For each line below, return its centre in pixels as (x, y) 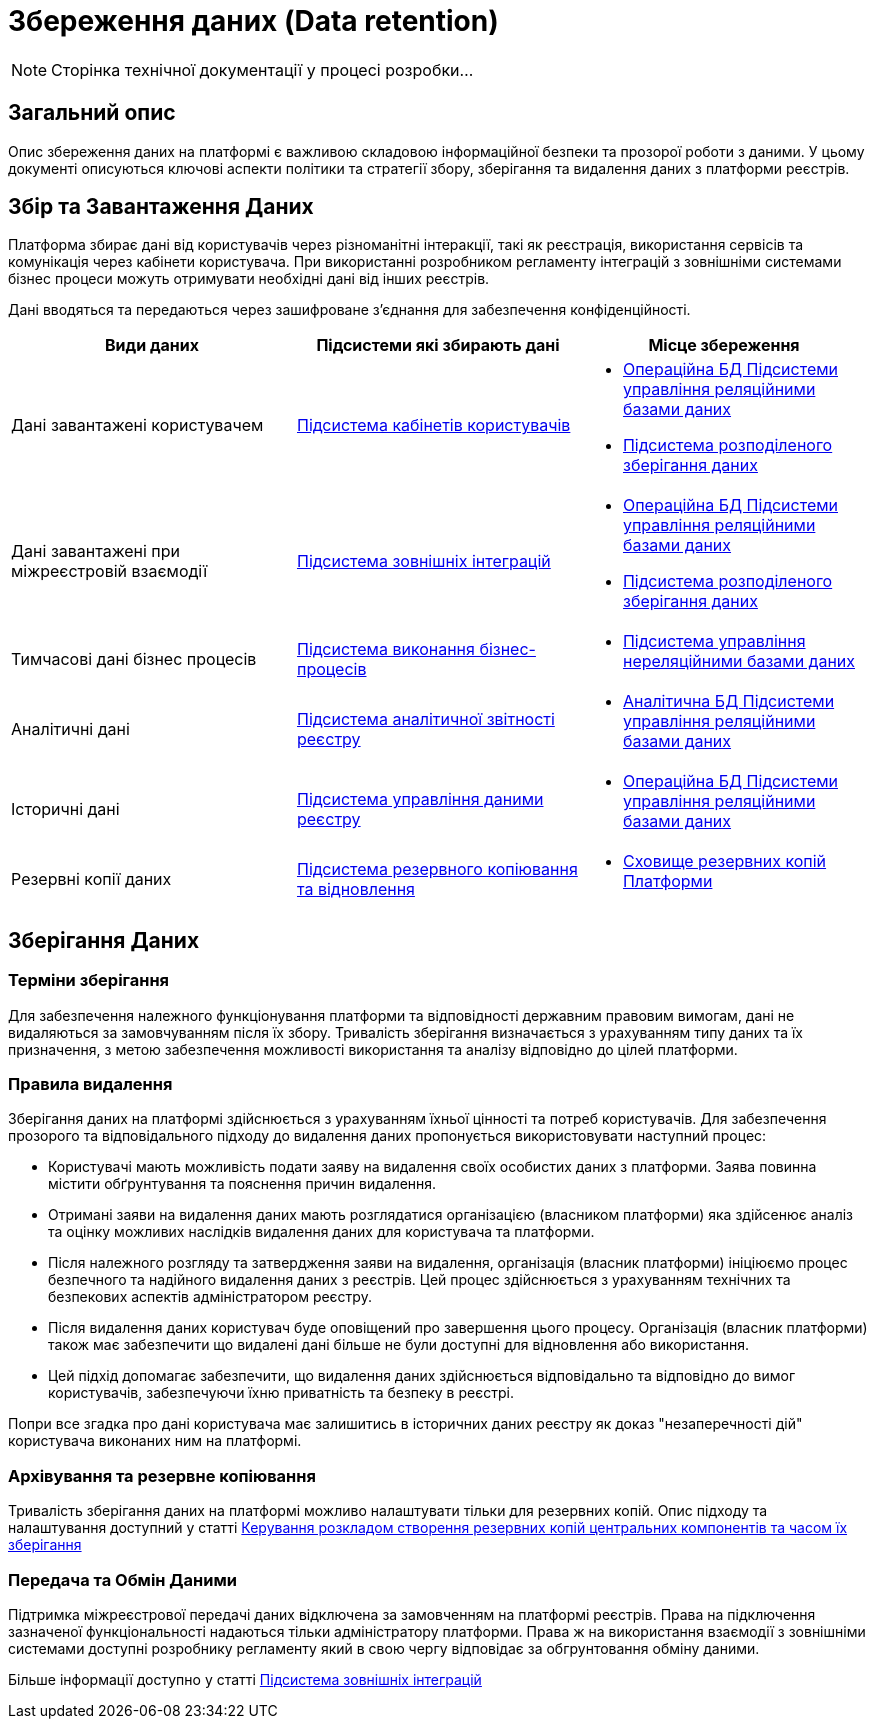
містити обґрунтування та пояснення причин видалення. (242, 1184)
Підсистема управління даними (420, 799)
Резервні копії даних (91, 879)
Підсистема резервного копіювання (437, 869)
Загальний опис (92, 113)
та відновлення (355, 889)
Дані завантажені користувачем (137, 425)
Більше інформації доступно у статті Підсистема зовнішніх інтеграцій (245, 1679)
